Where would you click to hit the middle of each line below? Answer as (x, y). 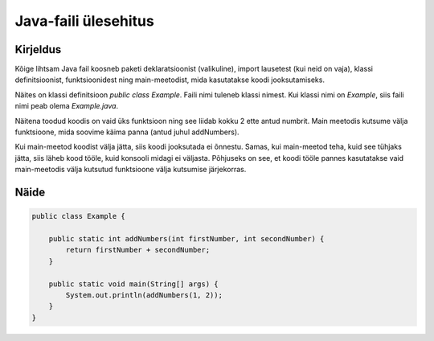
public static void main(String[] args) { (133, 284)
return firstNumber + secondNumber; (138, 250)
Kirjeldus (38, 49)
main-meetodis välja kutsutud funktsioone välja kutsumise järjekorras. (131, 170)
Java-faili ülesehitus (84, 21)
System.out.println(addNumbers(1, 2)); (144, 295)
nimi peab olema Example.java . (67, 106)
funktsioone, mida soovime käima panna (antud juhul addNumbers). (127, 132)
